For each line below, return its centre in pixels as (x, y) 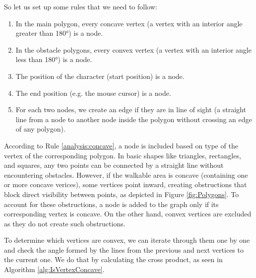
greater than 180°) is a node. (59, 33)
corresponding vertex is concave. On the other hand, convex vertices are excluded (128, 214)
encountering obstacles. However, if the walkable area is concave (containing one (126, 174)
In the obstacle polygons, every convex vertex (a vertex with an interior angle (133, 49)
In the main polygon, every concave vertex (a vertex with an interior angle (129, 23)
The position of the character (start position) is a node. (100, 76)
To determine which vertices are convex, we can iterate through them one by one (127, 240)
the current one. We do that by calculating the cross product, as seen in (113, 259)
